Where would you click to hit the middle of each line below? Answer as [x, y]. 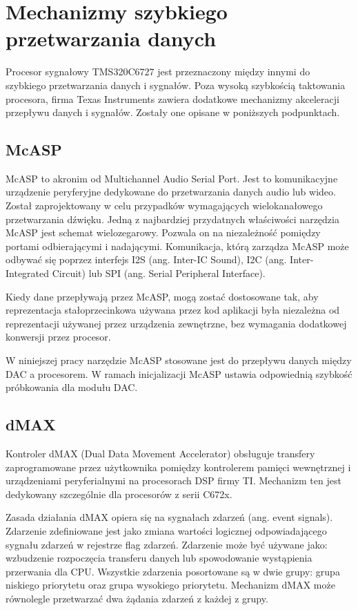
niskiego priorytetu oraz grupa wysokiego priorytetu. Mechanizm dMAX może [170, 585]
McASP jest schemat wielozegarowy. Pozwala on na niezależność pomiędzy [163, 232]
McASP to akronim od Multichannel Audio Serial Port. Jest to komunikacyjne [172, 178]
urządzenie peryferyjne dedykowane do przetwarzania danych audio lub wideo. [171, 192]
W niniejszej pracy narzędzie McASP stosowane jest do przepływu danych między [179, 360]
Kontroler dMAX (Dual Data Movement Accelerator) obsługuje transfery [160, 453]
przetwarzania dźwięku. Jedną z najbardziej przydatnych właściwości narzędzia [172, 219]
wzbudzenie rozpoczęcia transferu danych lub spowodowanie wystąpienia [159, 558]
